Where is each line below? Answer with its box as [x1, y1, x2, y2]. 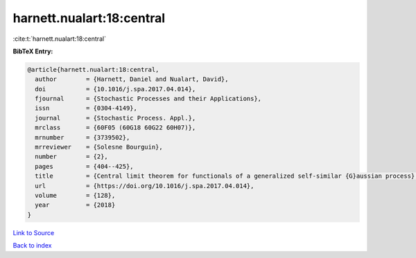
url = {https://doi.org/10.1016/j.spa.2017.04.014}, [35, 182, 254, 190]
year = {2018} [35, 201, 116, 209]
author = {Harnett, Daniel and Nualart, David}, [35, 75, 229, 83]
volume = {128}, [35, 192, 116, 199]
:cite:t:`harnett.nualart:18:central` [12, 35, 107, 43]
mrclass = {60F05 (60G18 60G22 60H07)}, [35, 124, 196, 131]
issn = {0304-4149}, [35, 104, 138, 112]
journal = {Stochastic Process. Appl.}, [35, 114, 196, 122]
